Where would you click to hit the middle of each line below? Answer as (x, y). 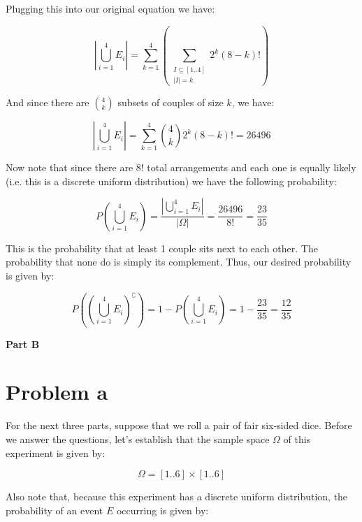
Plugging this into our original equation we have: (110, 8)
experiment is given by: (56, 452)
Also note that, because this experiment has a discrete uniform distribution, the (177, 496)
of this (297, 438)
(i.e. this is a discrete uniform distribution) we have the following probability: (171, 181)
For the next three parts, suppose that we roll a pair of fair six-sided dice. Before (179, 425)
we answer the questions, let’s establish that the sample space (138, 438)
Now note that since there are (70, 167)
